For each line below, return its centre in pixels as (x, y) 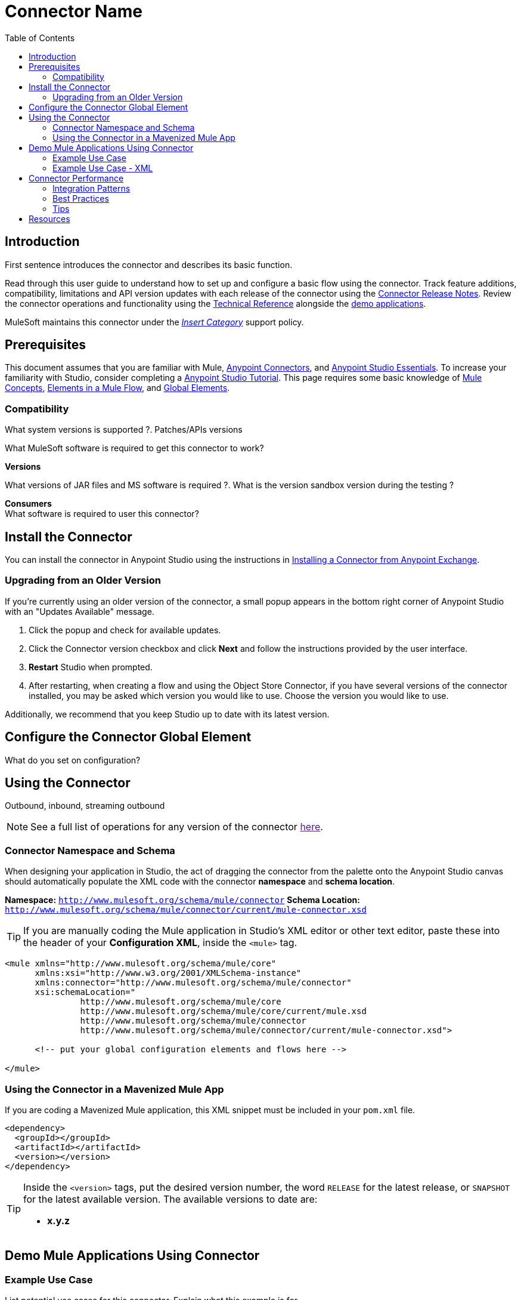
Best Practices (81, 198)
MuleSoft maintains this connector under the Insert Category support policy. (154, 322)
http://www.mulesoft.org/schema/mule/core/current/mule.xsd (223, 1011)
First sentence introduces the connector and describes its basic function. (149, 264)
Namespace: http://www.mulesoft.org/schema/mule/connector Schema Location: (182, 900)
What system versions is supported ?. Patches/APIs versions (124, 430)
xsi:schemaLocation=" (85, 992)
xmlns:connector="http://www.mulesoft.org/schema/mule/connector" (193, 983)
